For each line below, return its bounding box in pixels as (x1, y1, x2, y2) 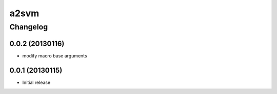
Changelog (9, 22, 48, 32)
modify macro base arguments (22, 52, 87, 58)
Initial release (22, 79, 51, 85)
